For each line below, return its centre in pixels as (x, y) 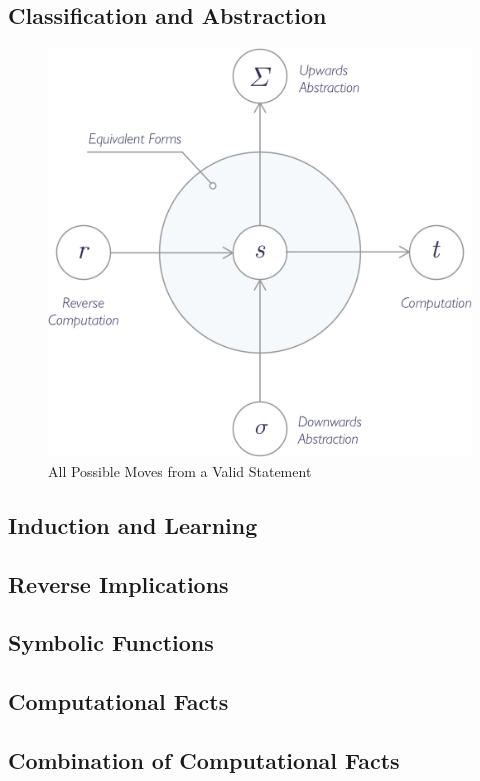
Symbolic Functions (111, 642)
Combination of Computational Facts (204, 760)
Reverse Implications (118, 583)
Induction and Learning (133, 524)
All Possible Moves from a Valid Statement (180, 470)
